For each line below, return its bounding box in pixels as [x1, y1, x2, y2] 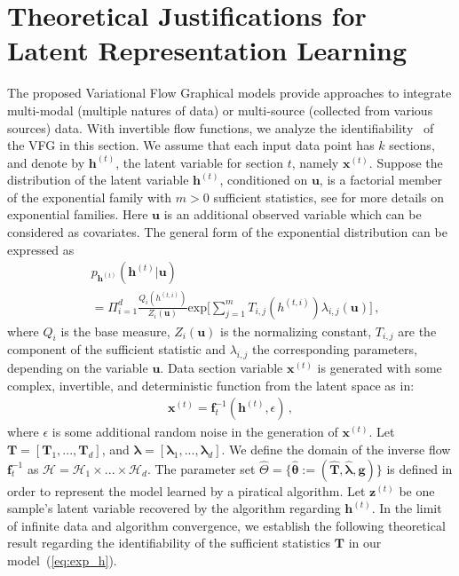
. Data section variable [160, 359, 283, 377]
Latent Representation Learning [7, 32, 408, 68]
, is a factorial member [319, 170, 443, 189]
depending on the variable [7, 359, 148, 377]
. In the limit [371, 499, 442, 517]
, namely [291, 153, 339, 171]
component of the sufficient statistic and [7, 340, 226, 359]
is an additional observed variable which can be [163, 205, 422, 224]
